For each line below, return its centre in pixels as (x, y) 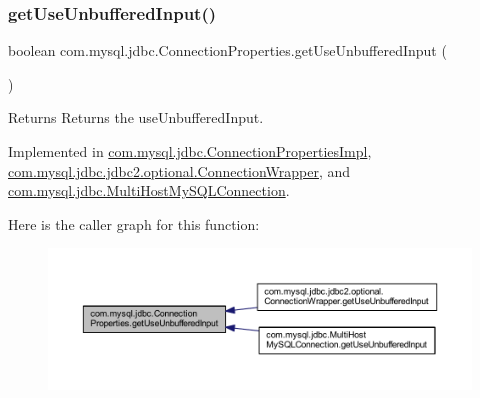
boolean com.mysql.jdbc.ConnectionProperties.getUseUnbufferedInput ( (227, 50)
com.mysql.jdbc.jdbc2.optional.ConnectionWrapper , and (179, 170)
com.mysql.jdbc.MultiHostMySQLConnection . (149, 190)
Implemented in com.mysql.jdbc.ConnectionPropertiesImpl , (190, 151)
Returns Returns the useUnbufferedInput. (136, 117)
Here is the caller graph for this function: (134, 223)
